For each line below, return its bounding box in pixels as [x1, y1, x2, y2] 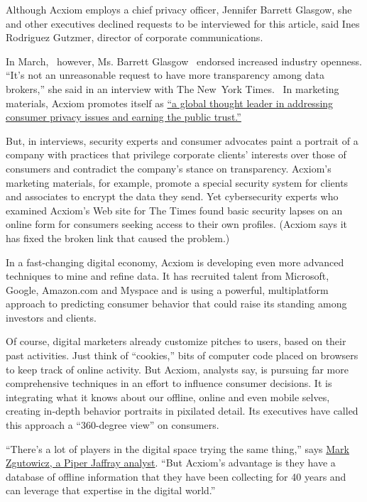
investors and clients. [6, 310, 97, 324]
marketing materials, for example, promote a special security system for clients [6, 175, 349, 190]
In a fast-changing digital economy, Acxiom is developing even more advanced [6, 254, 344, 269]
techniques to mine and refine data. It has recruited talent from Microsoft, [6, 268, 329, 283]
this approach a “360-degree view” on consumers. [6, 418, 219, 432]
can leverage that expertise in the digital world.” [6, 483, 216, 498]
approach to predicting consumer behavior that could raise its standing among [6, 296, 347, 311]
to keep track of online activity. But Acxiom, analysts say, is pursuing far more [6, 361, 349, 376]
